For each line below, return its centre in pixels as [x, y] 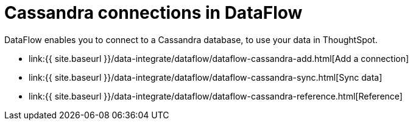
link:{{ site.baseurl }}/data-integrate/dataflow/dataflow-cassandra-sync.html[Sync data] [206, 77]
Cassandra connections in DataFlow [154, 13]
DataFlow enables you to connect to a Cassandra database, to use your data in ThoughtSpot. [191, 39]
